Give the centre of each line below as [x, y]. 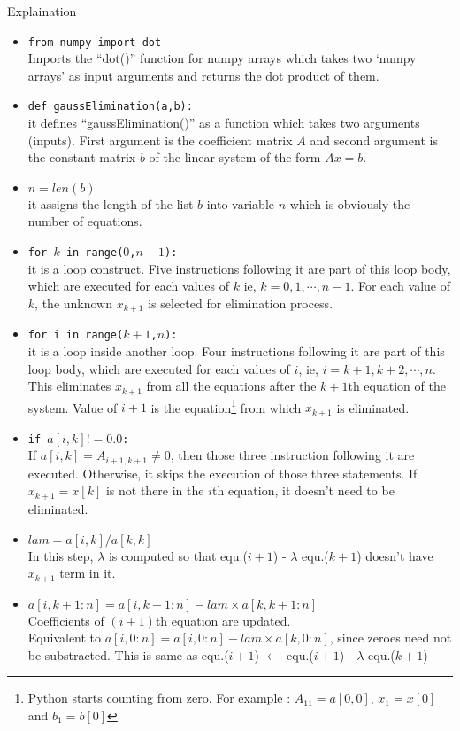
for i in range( [76, 335]
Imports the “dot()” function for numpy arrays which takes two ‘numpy [222, 58]
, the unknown [73, 303]
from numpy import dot [95, 42]
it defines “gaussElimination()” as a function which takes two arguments [224, 123]
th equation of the [397, 386]
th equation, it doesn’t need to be [303, 490]
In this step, [61, 555]
